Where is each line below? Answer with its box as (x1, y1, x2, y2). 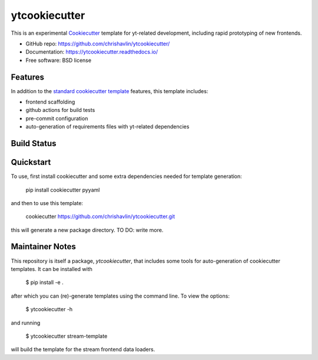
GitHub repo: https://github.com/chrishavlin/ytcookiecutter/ (25, 40, 170, 47)
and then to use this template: (11, 199, 84, 206)
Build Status (11, 138, 57, 148)
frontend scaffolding (25, 98, 75, 105)
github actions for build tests (25, 107, 95, 114)
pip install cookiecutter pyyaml (25, 186, 100, 193)
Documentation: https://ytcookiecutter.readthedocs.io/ (25, 48, 158, 55)
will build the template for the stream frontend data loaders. (11, 346, 155, 353)
